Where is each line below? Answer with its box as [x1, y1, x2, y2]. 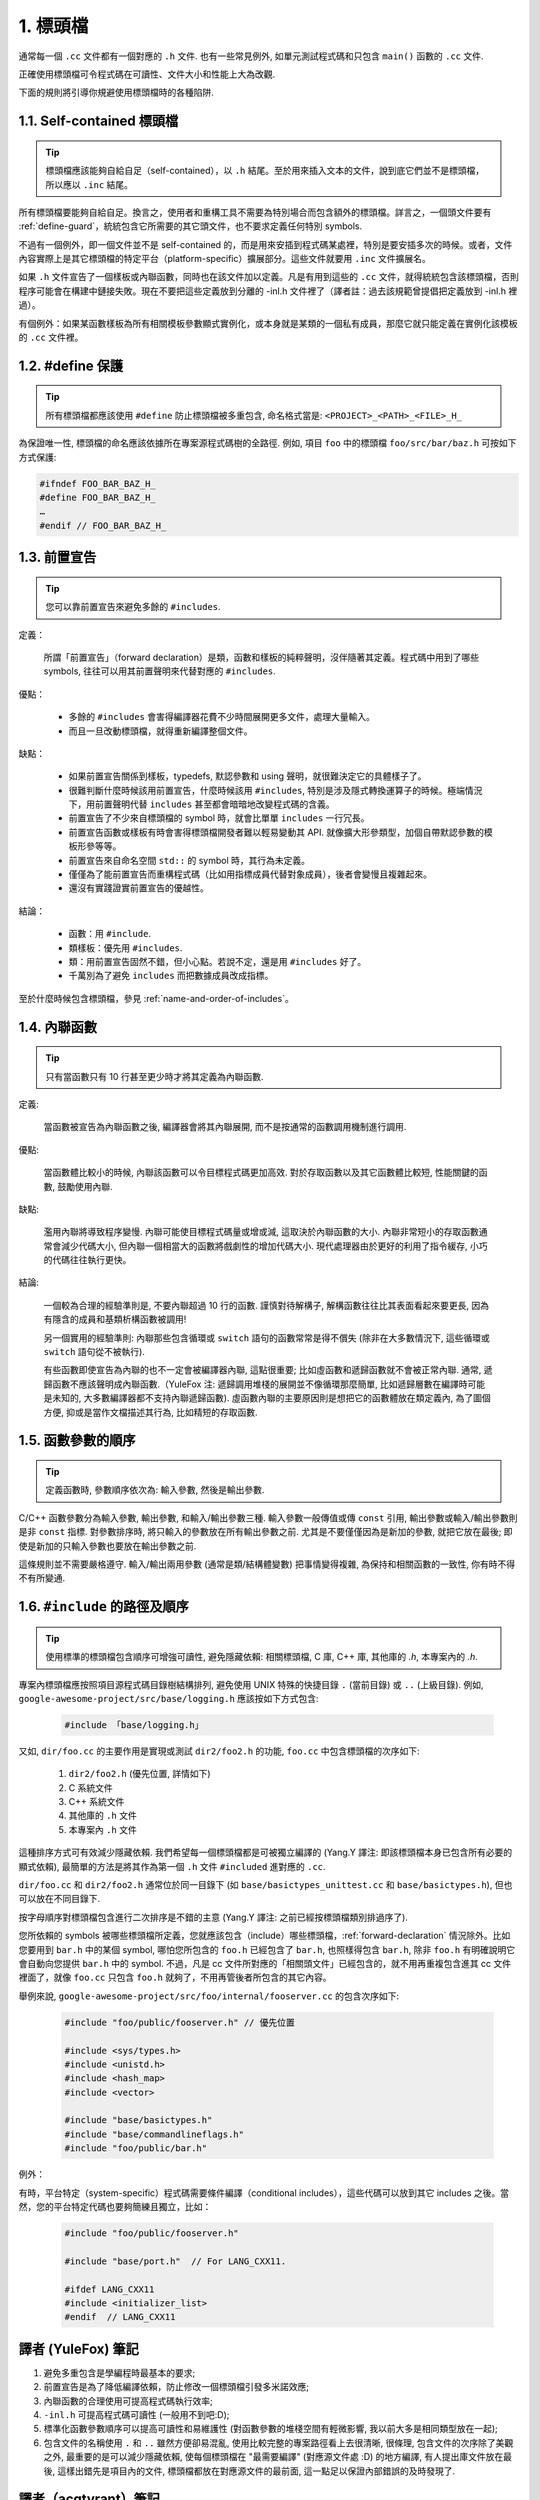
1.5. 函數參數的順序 [18, 1432, 136, 1449]
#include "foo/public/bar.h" [64, 2143, 208, 2154]
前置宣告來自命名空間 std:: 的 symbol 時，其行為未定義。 [68, 854, 310, 866]
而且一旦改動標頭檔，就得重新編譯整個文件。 [68, 725, 253, 737]
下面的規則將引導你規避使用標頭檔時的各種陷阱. [18, 86, 215, 99]
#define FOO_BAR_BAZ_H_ [39, 491, 157, 503]
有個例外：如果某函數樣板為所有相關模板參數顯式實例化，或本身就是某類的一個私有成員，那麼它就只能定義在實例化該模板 [18, 317, 518, 329]
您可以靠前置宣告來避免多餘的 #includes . [45, 601, 221, 613]
